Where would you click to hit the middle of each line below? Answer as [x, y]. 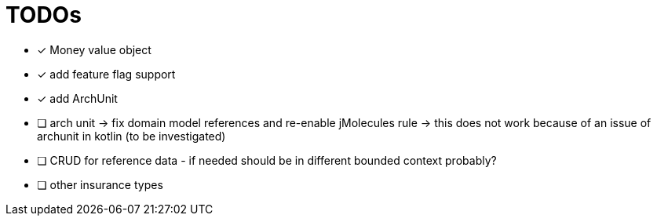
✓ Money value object [94, 49]
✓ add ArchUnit [77, 98]
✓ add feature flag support [106, 74]
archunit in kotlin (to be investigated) [131, 136]
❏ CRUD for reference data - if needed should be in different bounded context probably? [267, 160]
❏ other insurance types [100, 184]
